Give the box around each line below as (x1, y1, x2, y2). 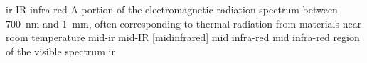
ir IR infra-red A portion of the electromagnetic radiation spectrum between (6, 2, 338, 16)
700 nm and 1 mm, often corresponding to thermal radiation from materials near (6, 16, 362, 30)
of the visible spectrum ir (6, 43, 115, 58)
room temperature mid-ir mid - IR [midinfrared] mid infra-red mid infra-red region (6, 30, 360, 45)
